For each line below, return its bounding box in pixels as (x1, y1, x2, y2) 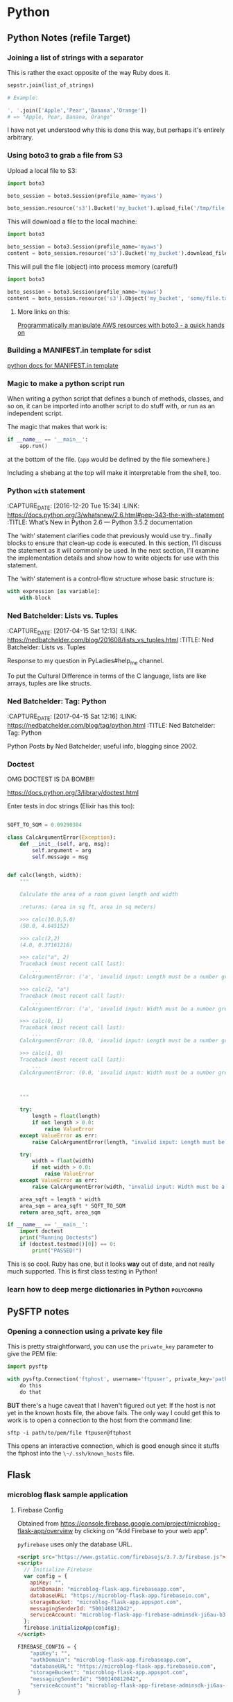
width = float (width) (32, 1158, 95, 1165)
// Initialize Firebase (24, 1567, 92, 1574)
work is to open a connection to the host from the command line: (7, 1416, 192, 1424)
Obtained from (17, 1519, 59, 1528)
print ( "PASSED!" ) (32, 1247, 82, 1254)
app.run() (19, 442, 49, 450)
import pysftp (7, 1363, 49, 1370)
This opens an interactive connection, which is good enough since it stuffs (7, 1442, 220, 1450)
